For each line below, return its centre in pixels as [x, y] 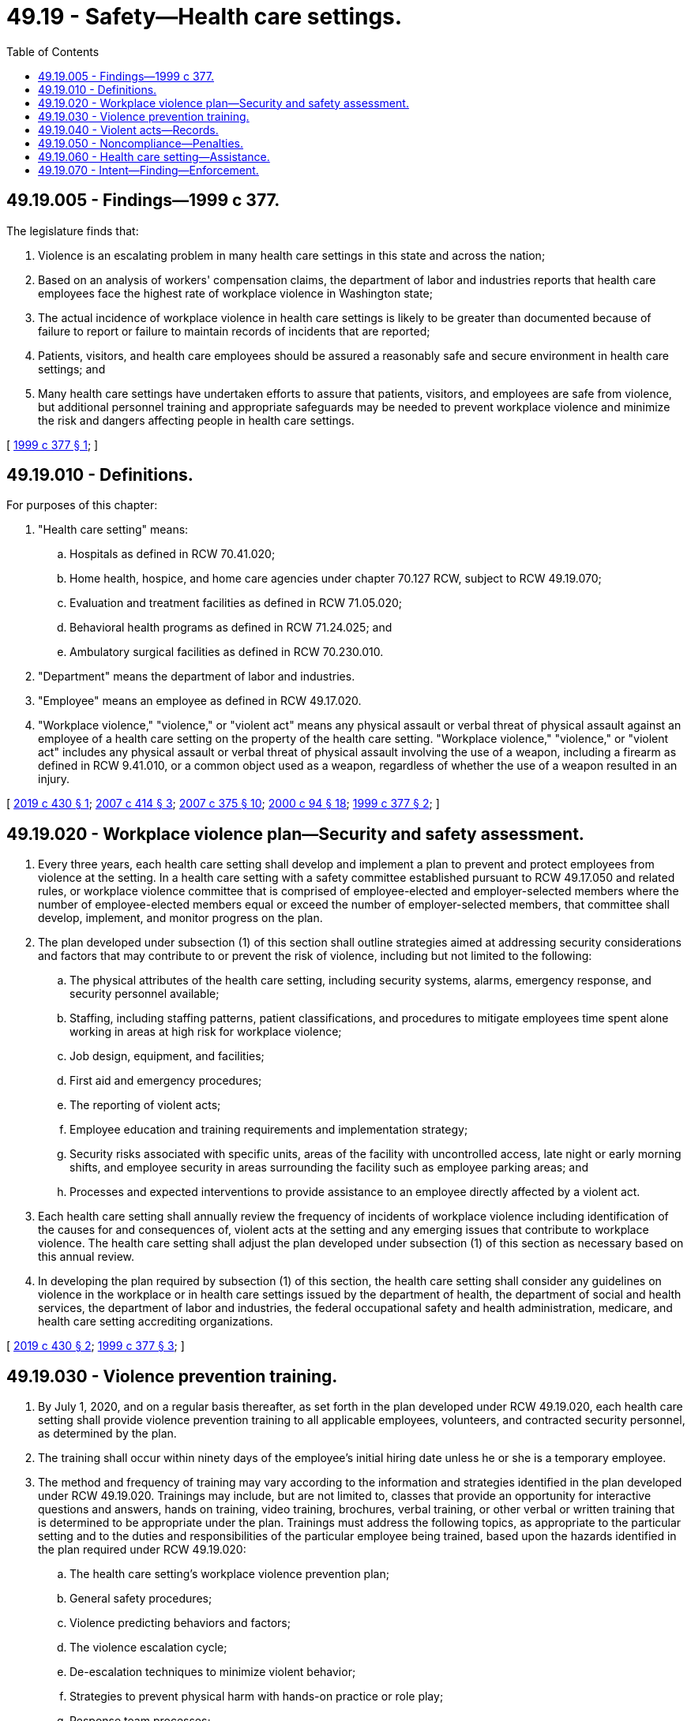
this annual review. [86, 1257]
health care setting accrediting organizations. [156, 1322]
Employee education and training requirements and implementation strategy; [269, 1130]
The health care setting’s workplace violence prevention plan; [229, 1574]
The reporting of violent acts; [145, 1105]
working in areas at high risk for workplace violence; [206, 1032]
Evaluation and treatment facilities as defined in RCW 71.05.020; [236, 603]
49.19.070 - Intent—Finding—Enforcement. [148, 170]
